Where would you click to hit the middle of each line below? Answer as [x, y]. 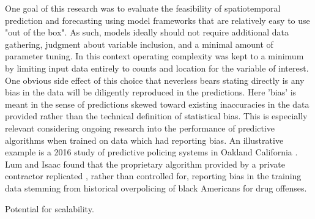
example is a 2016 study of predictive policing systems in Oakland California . [151, 152]
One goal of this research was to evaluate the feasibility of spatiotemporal [143, 8]
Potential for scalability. [50, 208]
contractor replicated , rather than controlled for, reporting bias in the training [153, 176]
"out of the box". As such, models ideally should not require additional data [147, 32]
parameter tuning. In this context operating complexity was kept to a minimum [154, 56]
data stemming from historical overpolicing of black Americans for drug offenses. [156, 187]
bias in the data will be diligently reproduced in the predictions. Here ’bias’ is [151, 92]
